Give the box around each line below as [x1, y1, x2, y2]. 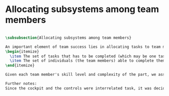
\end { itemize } [5, 63, 35, 68]
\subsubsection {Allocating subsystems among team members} [5, 35, 132, 40]
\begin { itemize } [5, 49, 39, 54]
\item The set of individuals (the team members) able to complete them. [10, 58, 167, 63]
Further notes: [5, 81, 37, 86]
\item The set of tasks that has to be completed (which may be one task [10, 54, 167, 59]
